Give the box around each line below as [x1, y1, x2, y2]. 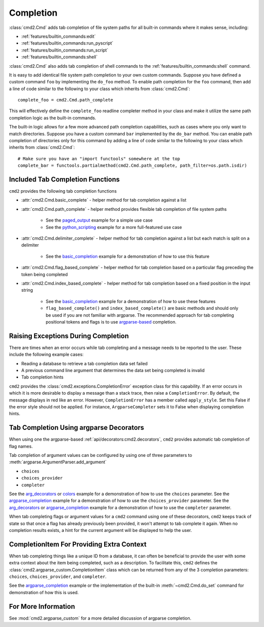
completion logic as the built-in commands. [9, 115, 96, 121]
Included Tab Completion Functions [9, 176, 120, 183]
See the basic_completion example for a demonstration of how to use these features [45, 298, 216, 304]
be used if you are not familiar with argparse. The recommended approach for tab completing [45, 312, 234, 318]
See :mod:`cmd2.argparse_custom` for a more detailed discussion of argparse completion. [9, 615, 192, 621]
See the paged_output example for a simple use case [45, 217, 153, 223]
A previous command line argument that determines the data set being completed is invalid [21, 368, 205, 374]
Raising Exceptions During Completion [9, 331, 129, 340]
